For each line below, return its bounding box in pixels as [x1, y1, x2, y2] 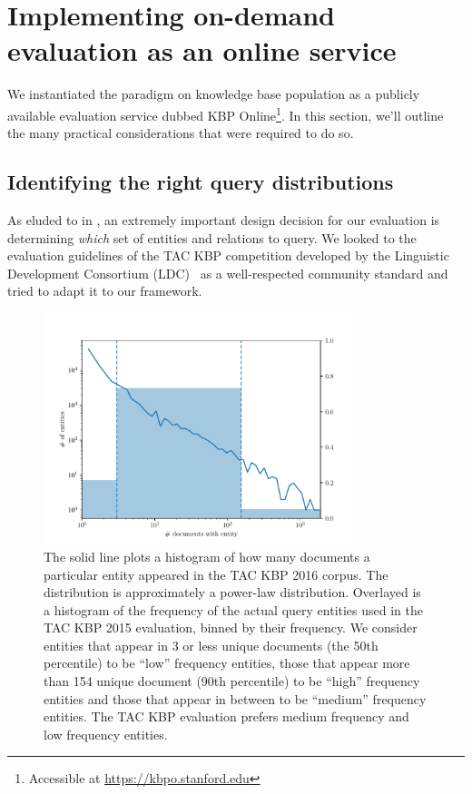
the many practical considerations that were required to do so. [7, 123, 354, 142]
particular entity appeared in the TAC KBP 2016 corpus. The [44, 564, 388, 583]
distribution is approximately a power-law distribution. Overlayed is [44, 583, 421, 602]
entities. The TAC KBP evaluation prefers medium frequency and [44, 707, 409, 726]
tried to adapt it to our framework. [7, 281, 202, 300]
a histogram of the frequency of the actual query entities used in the [44, 600, 424, 619]
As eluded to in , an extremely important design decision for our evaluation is [7, 210, 440, 229]
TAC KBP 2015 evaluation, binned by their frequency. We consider [44, 618, 418, 637]
